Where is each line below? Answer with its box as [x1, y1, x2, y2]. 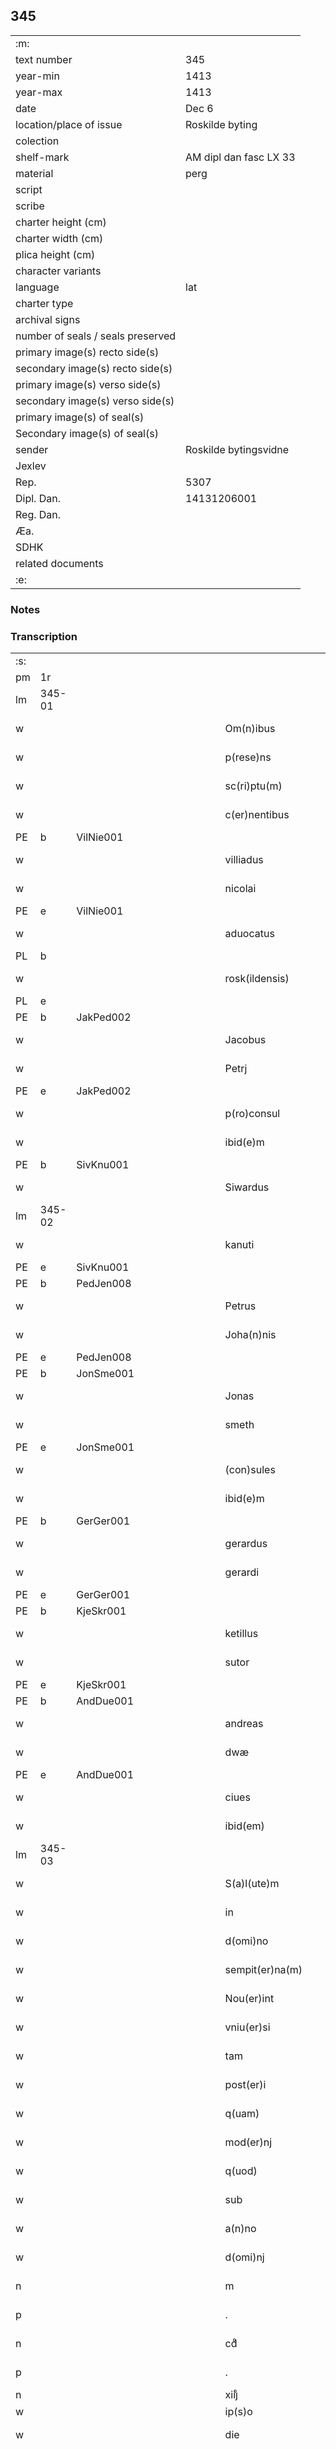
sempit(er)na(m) [224, 1963, 303, 1977]
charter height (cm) [15, 215, 107, 229]
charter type [15, 296, 74, 310]
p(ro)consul [224, 1107, 281, 1121]
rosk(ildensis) [224, 972, 290, 986]
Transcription [10, 629, 78, 643]
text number [15, 52, 73, 66]
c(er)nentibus [224, 808, 290, 822]
